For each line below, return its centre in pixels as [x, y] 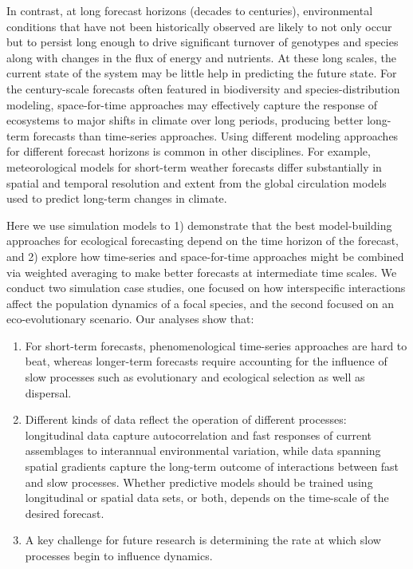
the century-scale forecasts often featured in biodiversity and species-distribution [203, 88]
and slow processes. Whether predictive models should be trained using [199, 482]
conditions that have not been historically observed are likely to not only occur [199, 26]
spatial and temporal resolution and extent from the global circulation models [197, 182]
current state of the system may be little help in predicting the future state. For [202, 73]
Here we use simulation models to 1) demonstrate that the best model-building [199, 225]
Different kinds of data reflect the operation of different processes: [186, 419]
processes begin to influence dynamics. [119, 555]
